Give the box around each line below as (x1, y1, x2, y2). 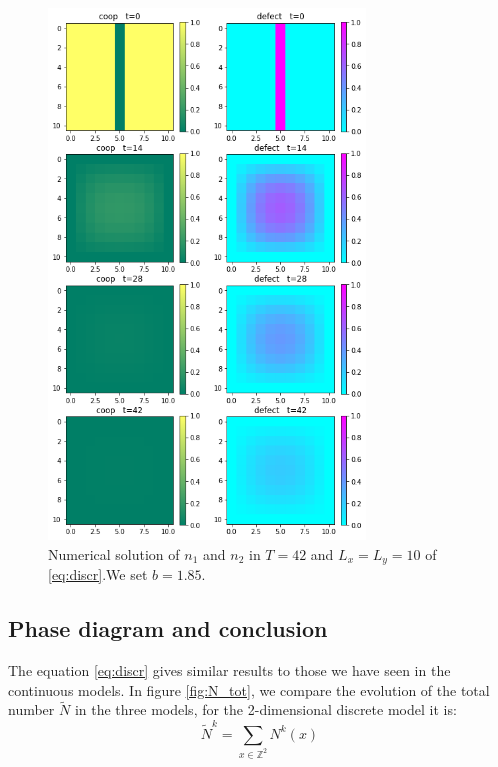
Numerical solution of (48, 543, 180, 564)
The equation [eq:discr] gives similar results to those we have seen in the (8, 660, 451, 681)
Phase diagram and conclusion (8, 613, 328, 644)
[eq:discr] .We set (48, 564, 148, 585)
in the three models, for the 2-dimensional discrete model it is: (74, 699, 457, 720)
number (8, 699, 55, 720)
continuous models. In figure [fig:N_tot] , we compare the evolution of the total (8, 679, 490, 700)
